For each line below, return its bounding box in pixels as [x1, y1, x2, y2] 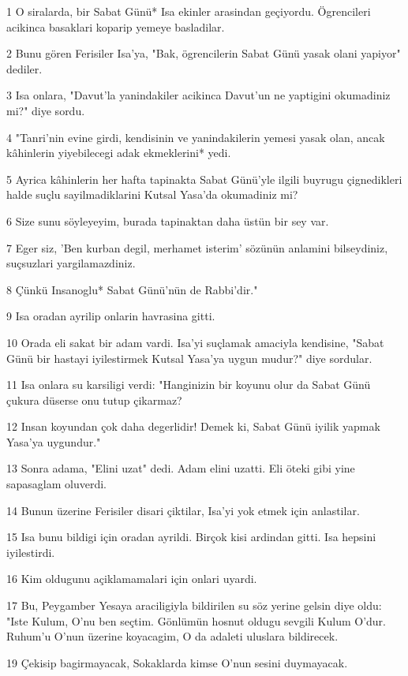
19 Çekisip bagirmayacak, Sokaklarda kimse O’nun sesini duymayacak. [6, 654, 348, 670]
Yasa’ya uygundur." [6, 433, 101, 450]
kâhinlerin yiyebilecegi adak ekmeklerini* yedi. [6, 144, 231, 161]
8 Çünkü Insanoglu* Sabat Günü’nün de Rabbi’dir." [6, 281, 258, 297]
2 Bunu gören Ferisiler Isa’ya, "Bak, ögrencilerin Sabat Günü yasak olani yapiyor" [6, 45, 401, 62]
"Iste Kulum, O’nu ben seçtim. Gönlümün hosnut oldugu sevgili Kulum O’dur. [6, 612, 386, 629]
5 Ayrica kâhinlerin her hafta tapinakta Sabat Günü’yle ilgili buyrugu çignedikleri [6, 170, 402, 187]
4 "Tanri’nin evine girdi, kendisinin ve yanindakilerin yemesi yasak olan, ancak [6, 129, 385, 145]
